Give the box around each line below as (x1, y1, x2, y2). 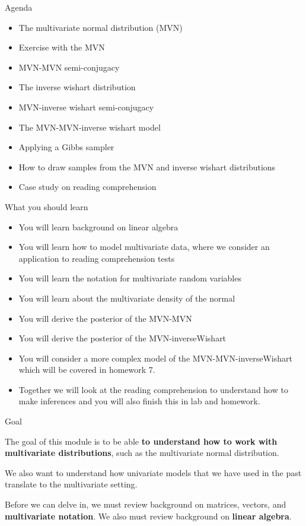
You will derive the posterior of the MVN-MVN (18, 312, 192, 324)
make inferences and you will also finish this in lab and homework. (18, 395, 260, 407)
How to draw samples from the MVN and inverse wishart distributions (18, 160, 276, 173)
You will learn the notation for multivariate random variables (18, 272, 241, 284)
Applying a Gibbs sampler (18, 141, 114, 153)
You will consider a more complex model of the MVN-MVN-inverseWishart (18, 351, 292, 364)
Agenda (5, 1, 33, 13)
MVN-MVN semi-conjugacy (18, 61, 120, 73)
